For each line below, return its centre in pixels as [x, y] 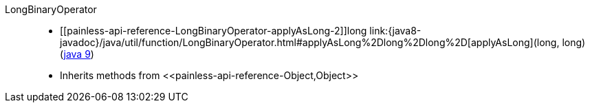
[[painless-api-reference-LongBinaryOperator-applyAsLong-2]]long [214, 31]
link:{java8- [395, 31]
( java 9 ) [77, 54]
